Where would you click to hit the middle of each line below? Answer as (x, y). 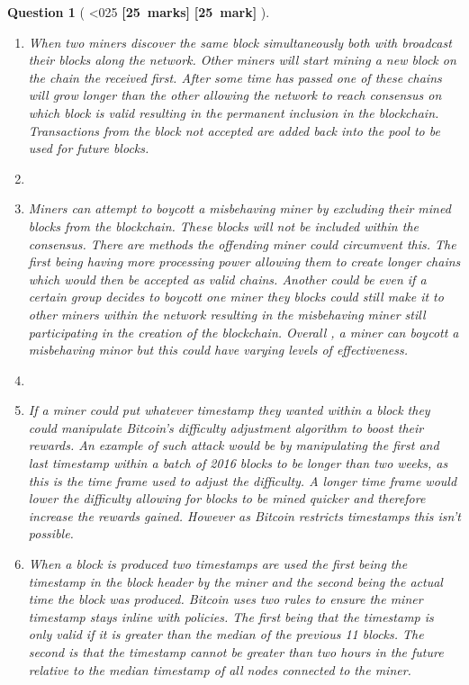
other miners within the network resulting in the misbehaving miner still (227, 314)
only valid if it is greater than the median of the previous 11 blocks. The (226, 634)
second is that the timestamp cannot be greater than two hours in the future (236, 652)
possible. (51, 533)
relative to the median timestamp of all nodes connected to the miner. (220, 669)
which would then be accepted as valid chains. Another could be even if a (227, 279)
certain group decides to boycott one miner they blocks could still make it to (236, 297)
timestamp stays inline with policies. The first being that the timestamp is (231, 616)
